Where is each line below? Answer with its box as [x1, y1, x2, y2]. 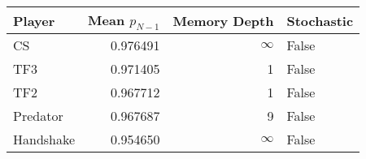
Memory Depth [172, 11, 274, 30]
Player [13, 11, 55, 30]
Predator [13, 106, 63, 126]
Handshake [13, 130, 76, 149]
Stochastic [286, 11, 354, 30]
